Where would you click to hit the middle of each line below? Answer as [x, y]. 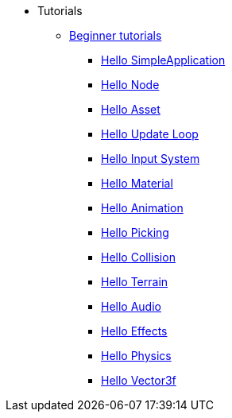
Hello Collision [138, 257]
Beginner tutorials [116, 35]
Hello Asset [131, 109]
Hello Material [137, 183]
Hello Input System [151, 159]
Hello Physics [136, 356]
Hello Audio [131, 306]
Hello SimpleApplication [163, 60]
